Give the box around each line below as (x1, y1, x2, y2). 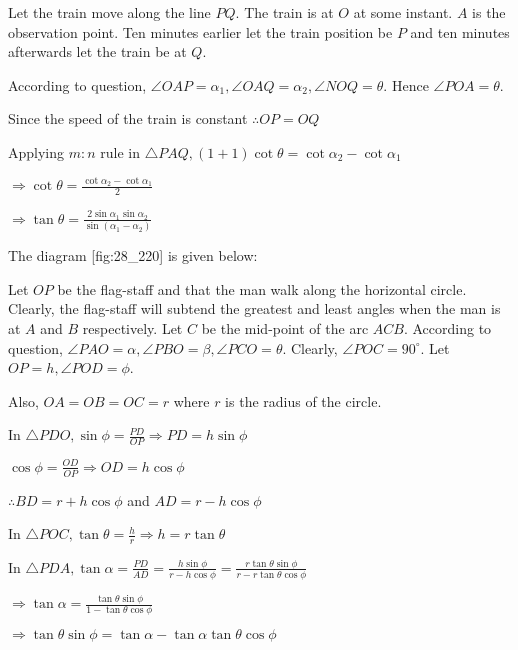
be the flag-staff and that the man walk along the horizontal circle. (57, 278, 467, 299)
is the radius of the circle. (225, 390, 382, 411)
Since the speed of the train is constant (8, 108, 248, 129)
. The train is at (235, 2, 334, 22)
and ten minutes (410, 21, 510, 42)
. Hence (383, 74, 429, 95)
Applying (8, 141, 65, 162)
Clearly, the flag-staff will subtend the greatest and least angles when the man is (8, 298, 501, 319)
